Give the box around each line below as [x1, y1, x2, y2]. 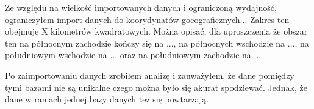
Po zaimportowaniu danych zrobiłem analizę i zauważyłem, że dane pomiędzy [5, 68, 294, 81]
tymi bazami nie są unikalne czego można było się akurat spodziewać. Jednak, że [5, 81, 307, 93]
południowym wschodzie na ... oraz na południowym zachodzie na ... [5, 48, 262, 61]
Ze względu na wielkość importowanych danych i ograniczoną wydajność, [5, 1, 277, 13]
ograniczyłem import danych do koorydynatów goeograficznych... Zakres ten [5, 13, 290, 25]
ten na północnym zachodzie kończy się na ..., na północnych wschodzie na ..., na [5, 36, 309, 49]
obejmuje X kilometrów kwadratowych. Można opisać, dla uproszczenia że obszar [5, 25, 308, 38]
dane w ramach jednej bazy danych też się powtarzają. [5, 93, 209, 105]
